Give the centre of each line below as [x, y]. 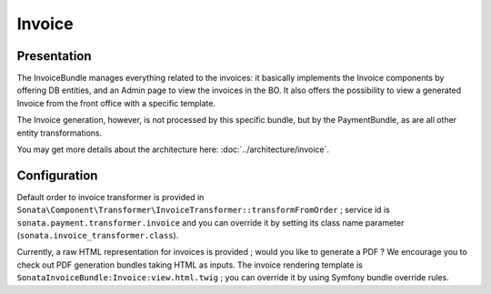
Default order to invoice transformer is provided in [110, 197]
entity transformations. [60, 133]
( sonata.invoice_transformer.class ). [98, 236]
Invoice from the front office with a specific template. [116, 103]
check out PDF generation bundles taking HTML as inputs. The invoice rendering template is [190, 265]
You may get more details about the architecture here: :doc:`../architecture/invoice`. [173, 149]
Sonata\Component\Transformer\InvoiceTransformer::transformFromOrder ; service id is [203, 210]
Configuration [57, 175]
